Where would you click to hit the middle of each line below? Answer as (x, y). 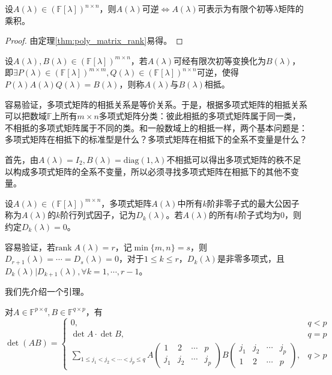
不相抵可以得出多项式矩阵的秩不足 (234, 159)
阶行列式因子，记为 (98, 215)
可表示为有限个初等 (236, 8)
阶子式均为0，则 (270, 215)
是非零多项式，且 (251, 258)
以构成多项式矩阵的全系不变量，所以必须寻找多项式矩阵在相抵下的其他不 (148, 171)
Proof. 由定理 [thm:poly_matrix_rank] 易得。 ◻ (94, 40)
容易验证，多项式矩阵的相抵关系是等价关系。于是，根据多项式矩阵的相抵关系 (156, 104)
